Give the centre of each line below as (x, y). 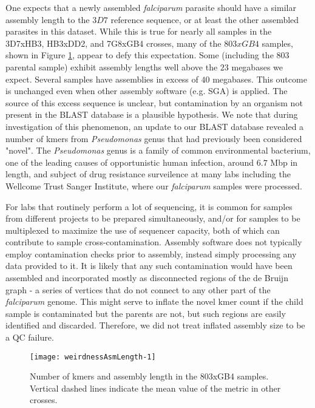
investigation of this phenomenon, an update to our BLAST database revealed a (155, 126)
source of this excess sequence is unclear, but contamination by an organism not (154, 102)
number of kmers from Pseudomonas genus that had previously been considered (154, 138)
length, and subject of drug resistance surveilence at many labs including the (148, 174)
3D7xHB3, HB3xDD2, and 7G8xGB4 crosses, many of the (113, 43)
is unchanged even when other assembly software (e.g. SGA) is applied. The (147, 91)
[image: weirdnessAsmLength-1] (93, 357)
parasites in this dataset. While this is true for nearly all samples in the (139, 31)
